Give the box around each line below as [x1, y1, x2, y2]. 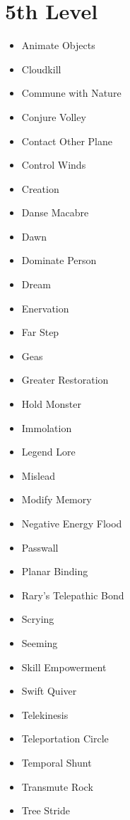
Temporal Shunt [21, 755, 92, 769]
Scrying [21, 611, 54, 626]
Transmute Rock [21, 779, 93, 794]
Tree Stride [21, 803, 70, 818]
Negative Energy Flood [21, 516, 122, 530]
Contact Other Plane [21, 133, 112, 148]
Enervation [21, 300, 69, 315]
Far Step [21, 325, 59, 340]
